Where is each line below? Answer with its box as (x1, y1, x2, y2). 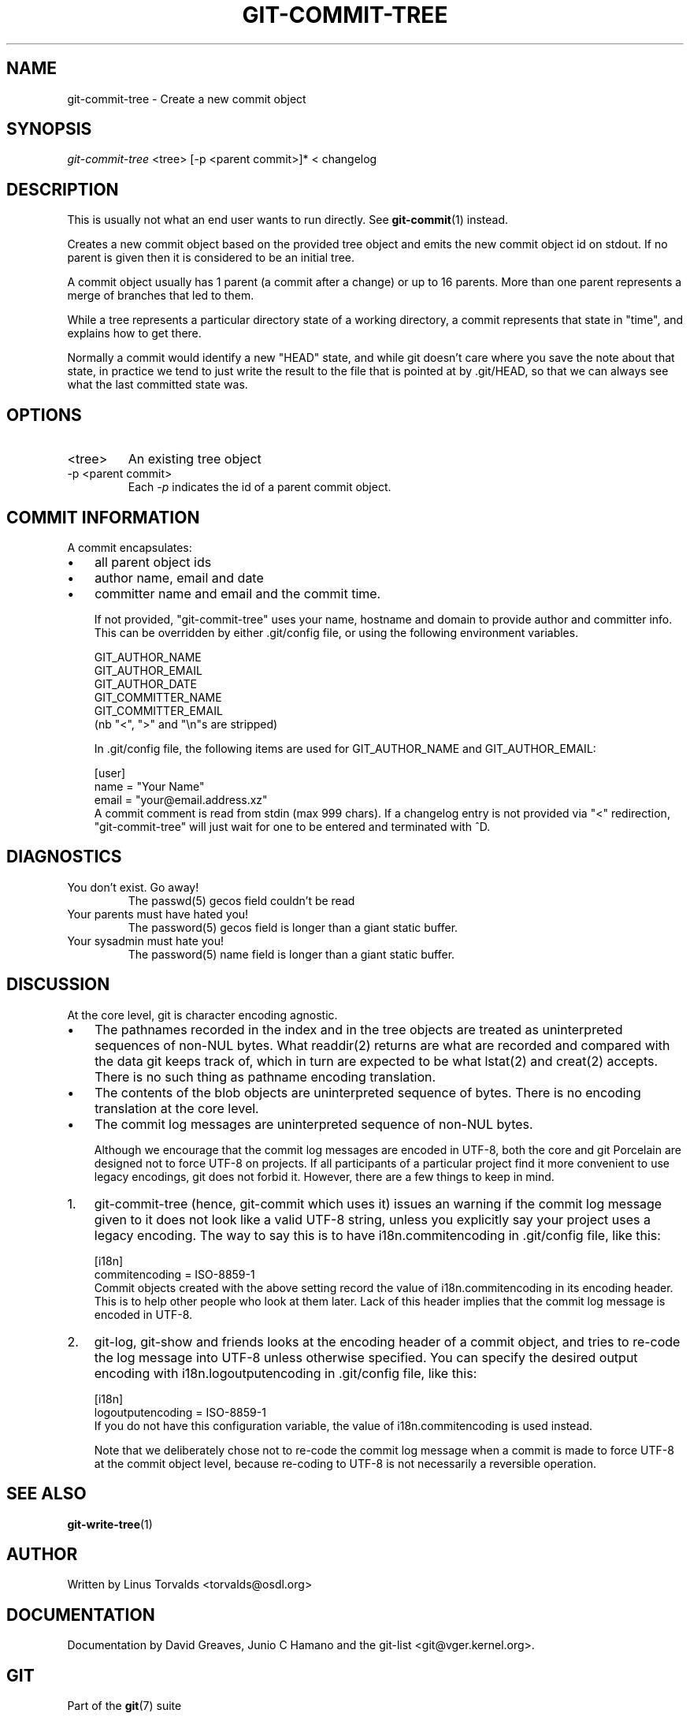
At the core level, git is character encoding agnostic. (67, 1007, 338, 1022)
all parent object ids (95, 553, 212, 570)
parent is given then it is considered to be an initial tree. (67, 251, 355, 265)
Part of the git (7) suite (67, 1699, 182, 1713)
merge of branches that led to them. (67, 289, 254, 303)
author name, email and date (95, 569, 264, 586)
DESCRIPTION (6, 179, 119, 199)
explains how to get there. (67, 326, 202, 341)
